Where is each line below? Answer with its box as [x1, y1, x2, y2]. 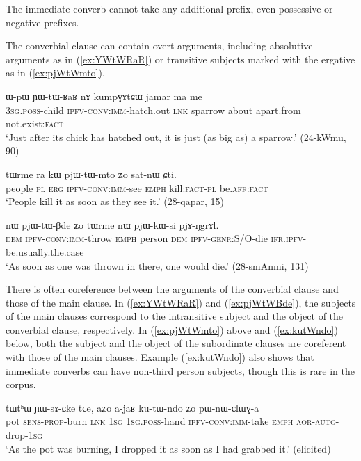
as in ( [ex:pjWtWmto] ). [6, 65, 105, 80]
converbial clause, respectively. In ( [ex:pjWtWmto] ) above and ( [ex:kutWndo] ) [6, 322, 338, 337]
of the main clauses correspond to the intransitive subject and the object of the [6, 309, 344, 323]
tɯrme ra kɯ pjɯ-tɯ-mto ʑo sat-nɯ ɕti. [6, 166, 177, 181]
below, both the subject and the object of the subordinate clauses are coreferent [6, 336, 346, 350]
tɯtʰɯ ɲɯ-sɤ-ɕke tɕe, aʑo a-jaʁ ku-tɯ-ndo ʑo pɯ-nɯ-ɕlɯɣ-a [6, 400, 259, 414]
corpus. [6, 377, 36, 391]
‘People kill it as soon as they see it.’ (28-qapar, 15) [6, 194, 224, 209]
